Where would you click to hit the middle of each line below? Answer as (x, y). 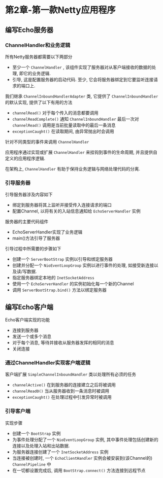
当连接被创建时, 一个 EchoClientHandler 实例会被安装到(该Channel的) (82, 458)
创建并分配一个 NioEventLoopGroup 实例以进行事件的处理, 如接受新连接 (83, 265)
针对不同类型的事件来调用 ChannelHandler (47, 141)
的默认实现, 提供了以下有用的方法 (39, 102)
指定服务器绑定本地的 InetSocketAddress (53, 278)
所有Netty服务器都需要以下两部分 (39, 57)
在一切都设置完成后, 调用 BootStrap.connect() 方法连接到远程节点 (79, 470)
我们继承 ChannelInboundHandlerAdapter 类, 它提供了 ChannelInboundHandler (82, 96)
